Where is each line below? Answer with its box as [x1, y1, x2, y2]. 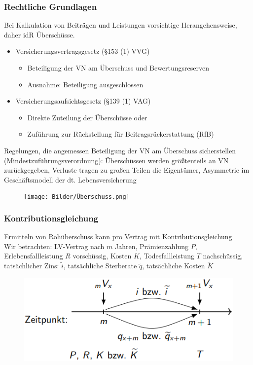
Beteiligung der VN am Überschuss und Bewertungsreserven [27, 63, 210, 73]
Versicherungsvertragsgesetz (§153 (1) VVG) [15, 46, 150, 56]
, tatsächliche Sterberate [63, 260, 137, 271]
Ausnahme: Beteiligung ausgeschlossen [27, 79, 144, 89]
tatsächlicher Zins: [4, 260, 59, 271]
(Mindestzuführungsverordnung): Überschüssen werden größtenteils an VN [4, 155, 229, 165]
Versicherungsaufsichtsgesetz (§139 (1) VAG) [15, 96, 151, 106]
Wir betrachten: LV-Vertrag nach [4, 241, 105, 251]
